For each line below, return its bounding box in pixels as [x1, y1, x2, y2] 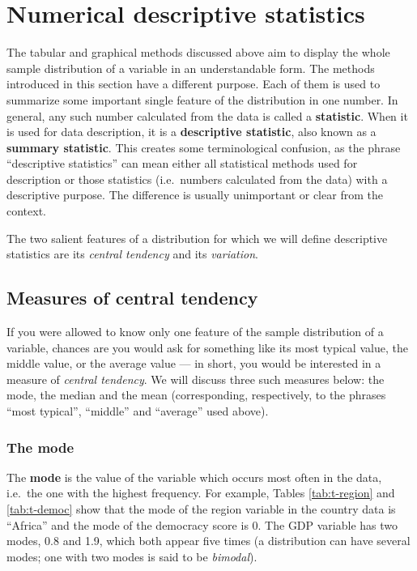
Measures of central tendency [6, 285, 258, 310]
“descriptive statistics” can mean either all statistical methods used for [6, 155, 358, 172]
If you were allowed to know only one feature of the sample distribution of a [6, 323, 384, 340]
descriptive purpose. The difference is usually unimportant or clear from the [6, 186, 383, 203]
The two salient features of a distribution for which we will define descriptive [6, 229, 388, 246]
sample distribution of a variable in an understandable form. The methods [6, 59, 375, 76]
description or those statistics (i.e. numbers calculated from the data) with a [6, 170, 388, 187]
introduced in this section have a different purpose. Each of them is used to [6, 75, 381, 92]
